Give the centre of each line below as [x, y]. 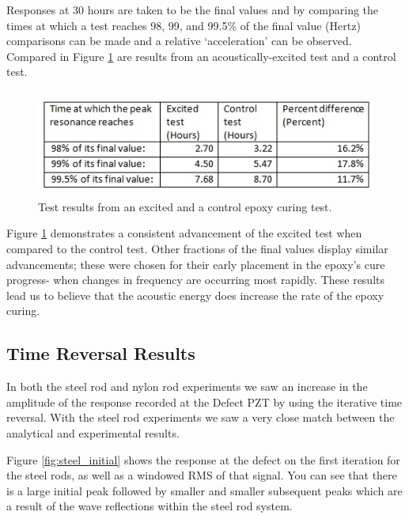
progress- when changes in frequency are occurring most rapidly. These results [195, 280]
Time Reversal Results [101, 353]
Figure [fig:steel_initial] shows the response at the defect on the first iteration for [203, 459]
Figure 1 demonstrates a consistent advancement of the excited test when [184, 233]
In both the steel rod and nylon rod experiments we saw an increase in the [187, 386]
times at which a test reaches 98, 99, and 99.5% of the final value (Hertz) [184, 25]
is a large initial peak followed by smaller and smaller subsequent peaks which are [204, 490]
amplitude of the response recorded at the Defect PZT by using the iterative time [204, 402]
